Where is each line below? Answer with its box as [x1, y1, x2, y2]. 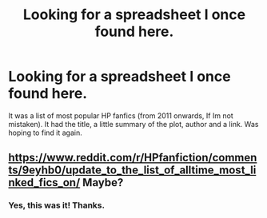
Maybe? [82, 176, 124, 189]
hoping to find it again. [8, 128, 82, 137]
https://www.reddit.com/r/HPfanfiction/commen [8, 151, 257, 164]
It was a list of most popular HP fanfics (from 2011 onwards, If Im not [8, 110, 233, 121]
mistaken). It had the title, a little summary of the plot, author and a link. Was [8, 119, 259, 129]
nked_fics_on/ [8, 176, 81, 189]
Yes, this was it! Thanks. [8, 200, 106, 211]
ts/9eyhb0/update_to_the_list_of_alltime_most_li [8, 164, 257, 177]
